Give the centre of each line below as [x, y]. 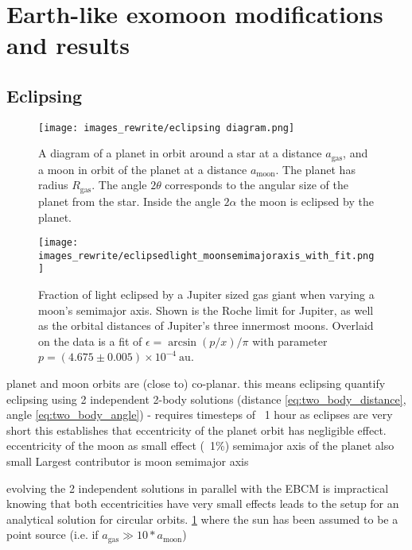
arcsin [183, 342]
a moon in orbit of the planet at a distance [143, 169]
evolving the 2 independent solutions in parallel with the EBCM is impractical [198, 488]
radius [53, 185]
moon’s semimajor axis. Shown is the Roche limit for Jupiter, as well [206, 310]
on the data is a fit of [90, 341]
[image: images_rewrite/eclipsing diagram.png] [167, 128]
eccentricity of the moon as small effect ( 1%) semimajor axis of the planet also [200, 445]
